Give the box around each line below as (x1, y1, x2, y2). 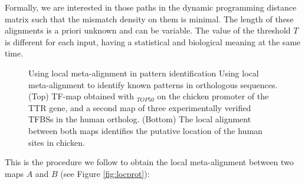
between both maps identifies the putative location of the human (28, 124, 263, 136)
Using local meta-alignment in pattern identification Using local (28, 66, 259, 79)
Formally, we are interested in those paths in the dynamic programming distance (5, 1, 297, 13)
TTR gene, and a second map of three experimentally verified (28, 101, 251, 113)
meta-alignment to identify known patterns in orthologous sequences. (28, 78, 278, 91)
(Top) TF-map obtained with (28, 90, 135, 102)
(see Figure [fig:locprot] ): (60, 167, 150, 179)
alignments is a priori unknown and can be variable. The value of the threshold (5, 24, 291, 36)
